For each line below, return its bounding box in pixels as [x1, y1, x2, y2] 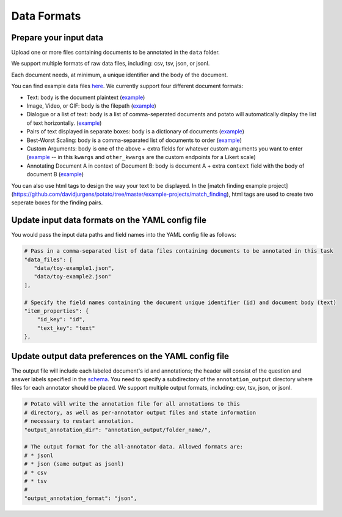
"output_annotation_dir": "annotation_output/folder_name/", [24, 426, 211, 433]
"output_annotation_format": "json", [24, 494, 137, 502]
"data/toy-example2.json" [34, 273, 112, 280]
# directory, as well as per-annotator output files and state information [24, 409, 256, 416]
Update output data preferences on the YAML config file [11, 351, 229, 361]
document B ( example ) [26, 171, 84, 178]
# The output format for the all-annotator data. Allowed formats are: [24, 444, 244, 450]
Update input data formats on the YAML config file [11, 215, 207, 226]
